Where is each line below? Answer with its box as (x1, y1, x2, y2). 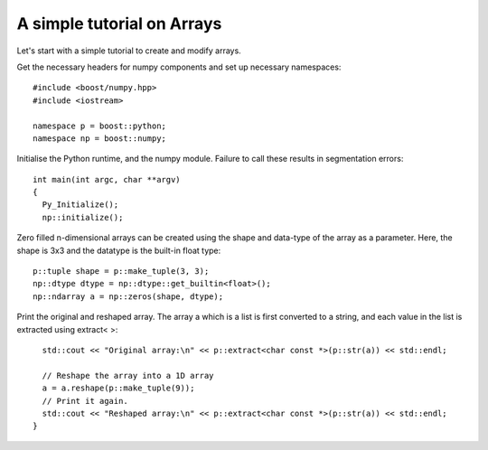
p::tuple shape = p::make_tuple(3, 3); (33, 267, 210, 277)
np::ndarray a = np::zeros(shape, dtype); (33, 291, 224, 302)
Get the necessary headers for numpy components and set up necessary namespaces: (16, 61, 342, 72)
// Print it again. (42, 396, 128, 406)
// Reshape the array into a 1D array (42, 370, 214, 380)
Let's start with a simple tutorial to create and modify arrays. (16, 45, 241, 56)
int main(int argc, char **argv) (33, 174, 181, 184)
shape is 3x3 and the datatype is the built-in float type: (16, 245, 221, 256)
